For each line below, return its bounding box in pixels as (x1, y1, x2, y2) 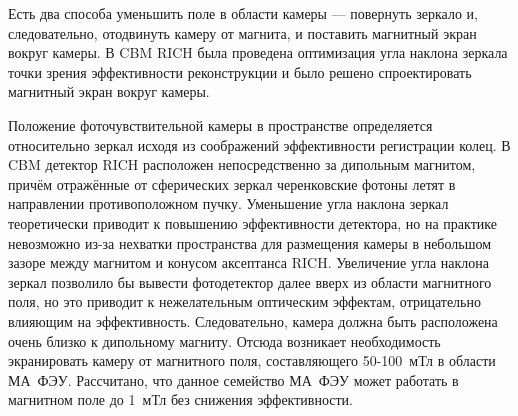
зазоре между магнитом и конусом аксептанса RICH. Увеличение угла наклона (8, 252, 489, 273)
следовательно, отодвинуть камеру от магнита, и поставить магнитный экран (8, 22, 477, 43)
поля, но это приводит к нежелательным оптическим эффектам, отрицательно (8, 291, 481, 312)
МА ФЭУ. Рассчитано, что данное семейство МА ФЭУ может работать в (8, 369, 459, 390)
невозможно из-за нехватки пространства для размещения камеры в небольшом (8, 232, 492, 253)
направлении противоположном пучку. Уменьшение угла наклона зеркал (8, 193, 449, 214)
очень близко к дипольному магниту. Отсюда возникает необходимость (8, 330, 441, 351)
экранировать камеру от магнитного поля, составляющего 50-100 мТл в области (8, 350, 496, 371)
